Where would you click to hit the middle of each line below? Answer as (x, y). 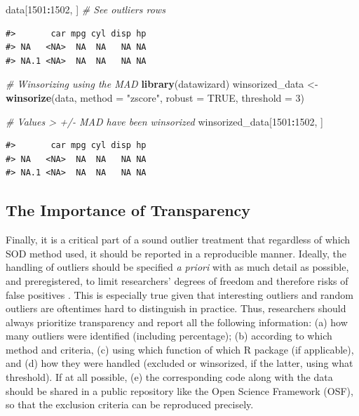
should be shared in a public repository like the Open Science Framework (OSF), (179, 390)
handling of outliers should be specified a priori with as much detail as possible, (177, 267)
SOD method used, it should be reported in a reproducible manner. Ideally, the (176, 253)
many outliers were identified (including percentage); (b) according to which (169, 336)
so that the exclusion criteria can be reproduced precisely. (130, 404)
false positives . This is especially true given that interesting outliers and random (179, 294)
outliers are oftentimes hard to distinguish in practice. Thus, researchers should (176, 308)
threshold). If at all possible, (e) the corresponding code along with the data (169, 377)
